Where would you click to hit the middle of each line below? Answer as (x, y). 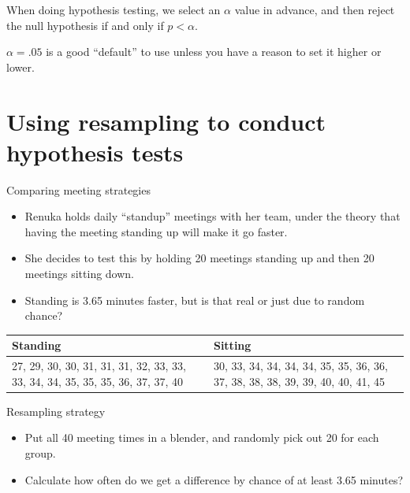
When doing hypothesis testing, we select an (114, 9)
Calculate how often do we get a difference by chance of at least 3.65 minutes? (214, 479)
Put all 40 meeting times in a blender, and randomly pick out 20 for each (202, 437)
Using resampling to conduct (166, 121)
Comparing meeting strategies (78, 189)
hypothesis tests (95, 152)
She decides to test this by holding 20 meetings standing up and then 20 (199, 258)
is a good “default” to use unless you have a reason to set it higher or (214, 52)
